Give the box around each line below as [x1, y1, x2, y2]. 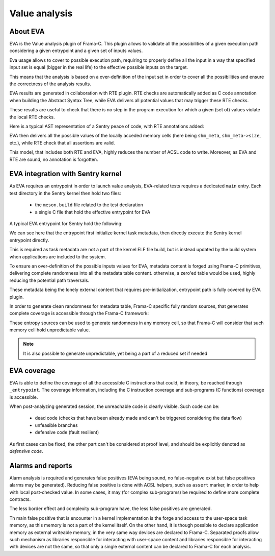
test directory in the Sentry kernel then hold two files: [9, 190, 122, 196]
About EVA [9, 27, 45, 36]
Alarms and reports [9, 461, 72, 470]
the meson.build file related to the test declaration [35, 202, 144, 208]
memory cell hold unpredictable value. [9, 327, 90, 333]
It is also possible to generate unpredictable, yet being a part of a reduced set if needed [23, 350, 207, 356]
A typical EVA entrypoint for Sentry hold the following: [9, 221, 123, 227]
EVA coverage [9, 366, 56, 375]
